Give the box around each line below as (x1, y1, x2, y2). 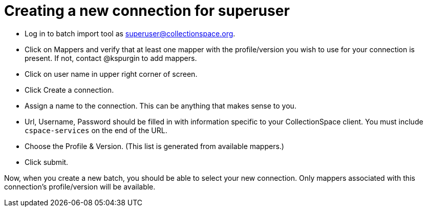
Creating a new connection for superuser (4, 2, 290, 19)
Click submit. (25, 157, 69, 166)
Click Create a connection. (25, 85, 114, 94)
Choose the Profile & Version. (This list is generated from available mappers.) (25, 141, 284, 151)
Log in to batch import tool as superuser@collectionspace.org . (25, 29, 236, 38)
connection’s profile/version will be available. (4, 182, 156, 191)
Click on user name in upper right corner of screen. (25, 69, 198, 78)
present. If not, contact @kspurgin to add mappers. (25, 53, 197, 62)
